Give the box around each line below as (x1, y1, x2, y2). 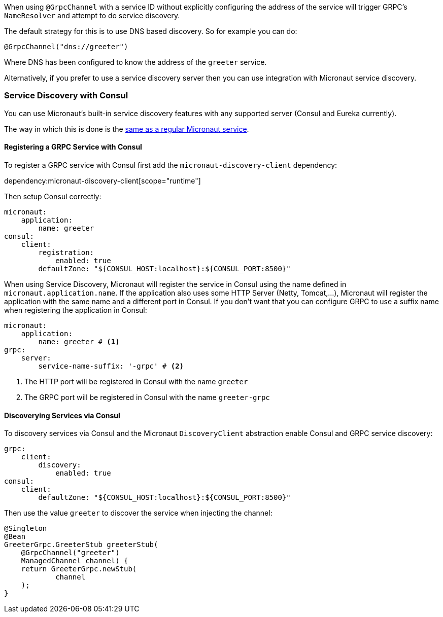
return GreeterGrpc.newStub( (21, 565, 137, 573)
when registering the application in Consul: (4, 305, 147, 314)
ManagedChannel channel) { (21, 557, 128, 565)
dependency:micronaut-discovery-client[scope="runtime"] (4, 176, 201, 185)
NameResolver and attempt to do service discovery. (4, 11, 180, 20)
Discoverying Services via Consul (4, 411, 120, 420)
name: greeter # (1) (38, 337, 120, 346)
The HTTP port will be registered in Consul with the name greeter (24, 377, 248, 386)
